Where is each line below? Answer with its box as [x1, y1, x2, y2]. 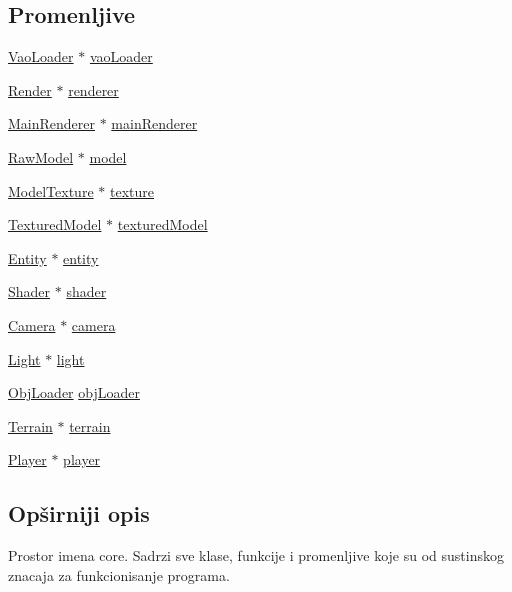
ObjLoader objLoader [8, 382, 140, 403]
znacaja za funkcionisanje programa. [8, 564, 230, 585]
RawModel [8, 146, 74, 167]
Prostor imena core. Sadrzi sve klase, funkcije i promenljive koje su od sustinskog [8, 545, 504, 566]
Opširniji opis [8, 498, 150, 529]
